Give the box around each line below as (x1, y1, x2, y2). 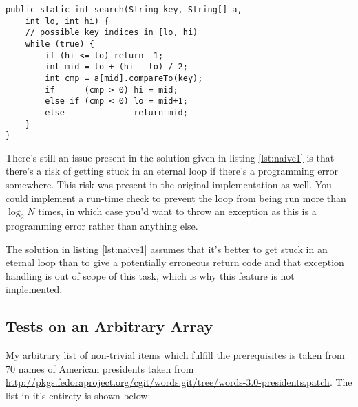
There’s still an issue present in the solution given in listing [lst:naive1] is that (6, 150, 335, 164)
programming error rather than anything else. (6, 219, 198, 233)
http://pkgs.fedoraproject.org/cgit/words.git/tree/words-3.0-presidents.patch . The (6, 375, 352, 389)
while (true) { (25, 38, 94, 49)
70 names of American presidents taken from (6, 361, 194, 375)
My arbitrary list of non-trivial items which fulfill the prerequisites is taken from (6, 348, 345, 362)
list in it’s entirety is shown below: (6, 388, 151, 402)
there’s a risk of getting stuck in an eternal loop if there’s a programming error (6, 164, 338, 178)
